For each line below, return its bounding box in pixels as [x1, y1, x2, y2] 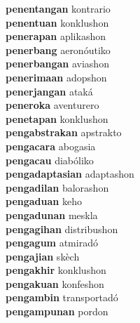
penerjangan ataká [6, 84, 93, 98]
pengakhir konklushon [6, 263, 106, 277]
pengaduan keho [6, 194, 82, 209]
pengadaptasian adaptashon [6, 166, 134, 181]
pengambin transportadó [6, 290, 118, 305]
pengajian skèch [6, 249, 80, 263]
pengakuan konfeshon [6, 276, 104, 291]
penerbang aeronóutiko [6, 42, 111, 57]
